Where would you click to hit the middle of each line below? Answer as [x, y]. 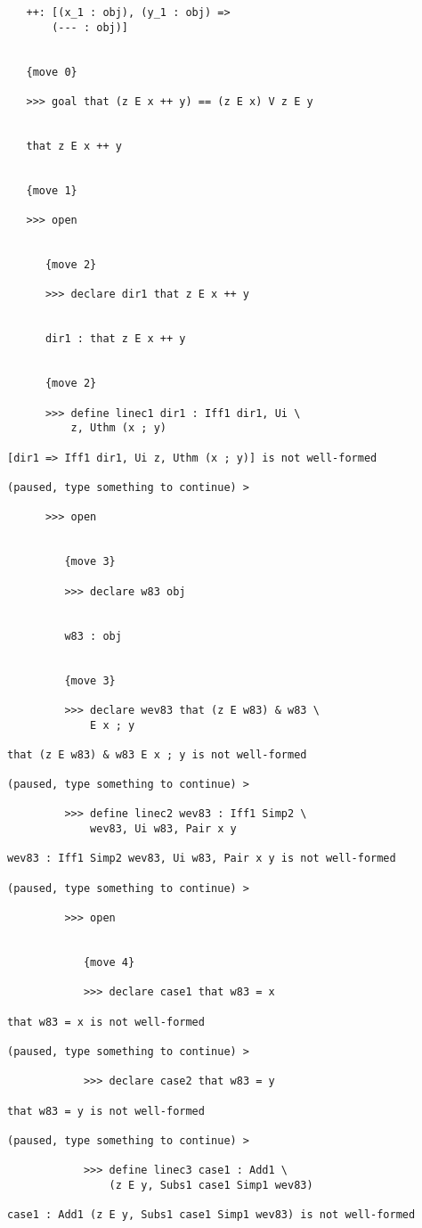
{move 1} [52, 190]
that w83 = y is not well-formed [106, 1111]
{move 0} [52, 72]
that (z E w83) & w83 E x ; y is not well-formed [157, 754]
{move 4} [109, 962]
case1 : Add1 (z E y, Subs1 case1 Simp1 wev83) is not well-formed [211, 1215]
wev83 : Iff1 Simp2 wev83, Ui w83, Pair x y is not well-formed [202, 859]
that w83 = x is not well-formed [106, 1022]
